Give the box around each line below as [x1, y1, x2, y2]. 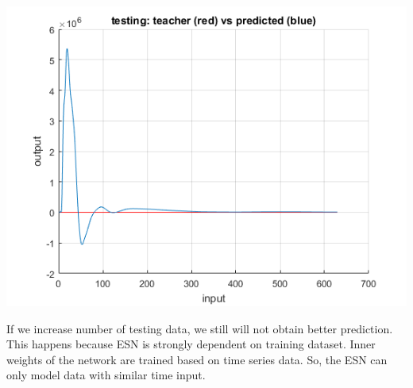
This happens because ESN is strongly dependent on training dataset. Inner [6, 336, 376, 352]
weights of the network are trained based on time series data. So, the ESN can [6, 351, 388, 367]
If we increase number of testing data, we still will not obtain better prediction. [6, 320, 393, 336]
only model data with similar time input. [6, 367, 206, 383]
